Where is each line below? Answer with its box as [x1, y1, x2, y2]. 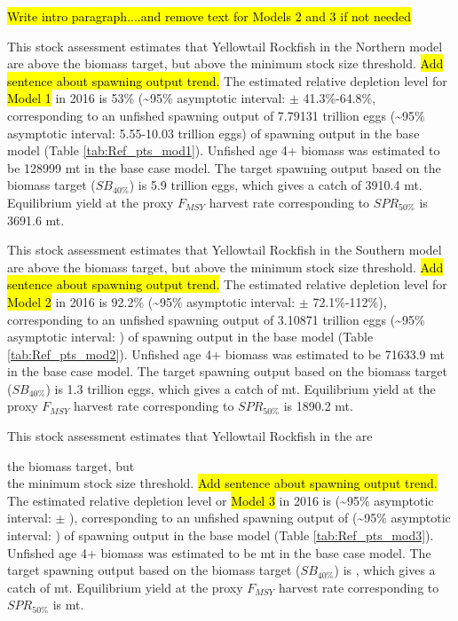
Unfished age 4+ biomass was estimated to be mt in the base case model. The [7, 543, 431, 562]
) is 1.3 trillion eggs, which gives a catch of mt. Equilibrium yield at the [45, 379, 436, 397]
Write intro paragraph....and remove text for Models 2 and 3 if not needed [7, 7, 411, 25]
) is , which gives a [334, 561, 436, 579]
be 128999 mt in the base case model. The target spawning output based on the [7, 158, 441, 177]
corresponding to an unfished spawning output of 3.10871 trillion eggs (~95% [7, 310, 425, 328]
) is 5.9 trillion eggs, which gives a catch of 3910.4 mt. [129, 176, 422, 194]
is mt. [52, 595, 84, 614]
